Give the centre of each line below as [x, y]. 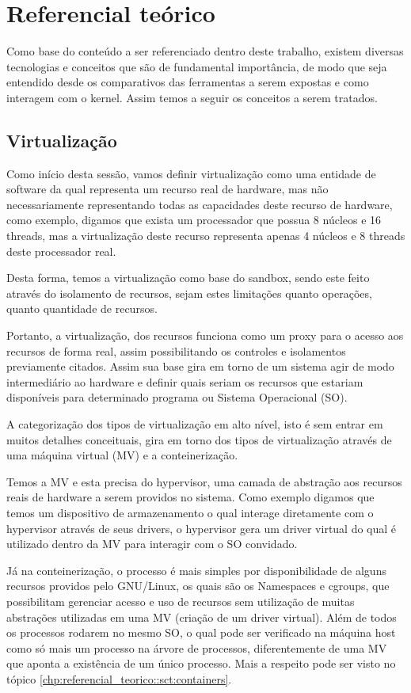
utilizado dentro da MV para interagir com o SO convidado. [152, 544]
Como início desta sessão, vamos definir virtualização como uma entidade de [191, 173]
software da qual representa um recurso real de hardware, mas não [167, 189]
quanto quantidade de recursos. [82, 308]
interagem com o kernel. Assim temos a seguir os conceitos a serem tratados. [192, 97]
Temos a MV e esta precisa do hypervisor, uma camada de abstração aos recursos [204, 481]
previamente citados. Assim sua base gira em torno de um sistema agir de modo [200, 366]
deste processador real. [61, 251]
